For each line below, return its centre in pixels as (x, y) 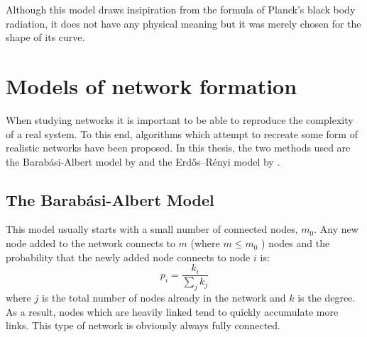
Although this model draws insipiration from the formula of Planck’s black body (181, 9)
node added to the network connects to (91, 243)
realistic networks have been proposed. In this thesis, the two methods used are (178, 148)
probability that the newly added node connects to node (128, 257)
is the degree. (327, 298)
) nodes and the (296, 243)
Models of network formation (152, 85)
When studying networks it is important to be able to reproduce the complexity (180, 119)
